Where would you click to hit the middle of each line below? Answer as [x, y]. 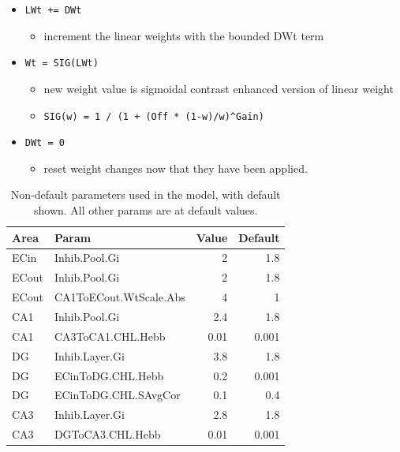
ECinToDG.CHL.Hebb [109, 375]
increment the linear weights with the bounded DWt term [184, 35]
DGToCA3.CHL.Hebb [107, 434]
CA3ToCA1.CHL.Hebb [110, 336]
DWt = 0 [45, 143]
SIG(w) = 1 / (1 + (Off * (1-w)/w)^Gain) [154, 116]
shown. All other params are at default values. [146, 210]
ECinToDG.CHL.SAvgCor [117, 395]
